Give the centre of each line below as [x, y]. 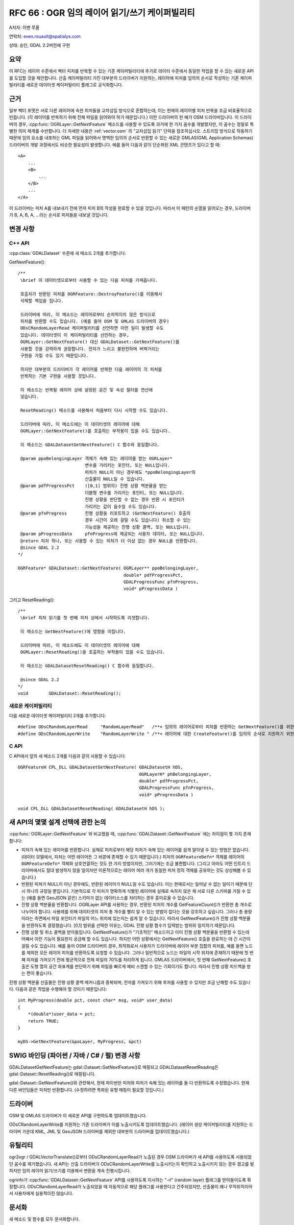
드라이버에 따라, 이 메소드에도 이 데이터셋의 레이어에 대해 [80, 645]
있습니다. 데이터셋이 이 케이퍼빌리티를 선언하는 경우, [75, 335]
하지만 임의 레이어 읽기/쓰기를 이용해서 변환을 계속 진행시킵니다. [70, 1171]
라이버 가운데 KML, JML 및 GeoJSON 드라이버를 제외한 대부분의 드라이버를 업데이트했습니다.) [99, 1131]
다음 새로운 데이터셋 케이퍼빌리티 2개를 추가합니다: [58, 715]
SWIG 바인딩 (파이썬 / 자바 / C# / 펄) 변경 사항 [75, 1055]
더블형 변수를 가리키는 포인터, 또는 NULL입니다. [135, 493]
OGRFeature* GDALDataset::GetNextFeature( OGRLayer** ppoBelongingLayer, [108, 568]
